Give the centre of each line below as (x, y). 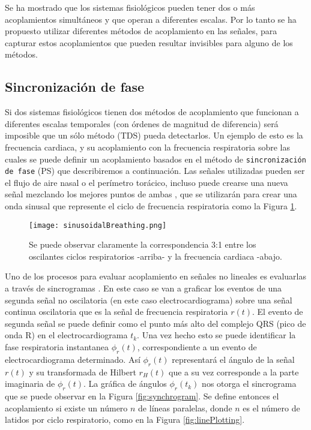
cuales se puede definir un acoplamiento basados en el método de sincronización (155, 159)
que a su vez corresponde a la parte (234, 372)
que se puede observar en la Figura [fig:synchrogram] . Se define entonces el (142, 396)
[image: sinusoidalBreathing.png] (98, 225)
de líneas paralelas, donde (185, 408)
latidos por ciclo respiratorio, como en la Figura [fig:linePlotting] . (125, 420)
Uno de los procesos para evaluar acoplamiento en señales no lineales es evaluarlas (155, 276)
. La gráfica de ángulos (125, 384)
